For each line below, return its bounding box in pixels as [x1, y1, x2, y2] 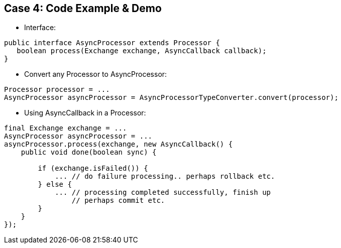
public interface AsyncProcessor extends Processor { [4, 39, 220, 47]
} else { [38, 180, 72, 189]
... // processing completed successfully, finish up [55, 188, 271, 197]
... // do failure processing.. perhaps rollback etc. [55, 172, 275, 181]
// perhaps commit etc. [71, 196, 165, 205]
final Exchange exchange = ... [4, 124, 127, 133]
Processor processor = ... [4, 85, 110, 94]
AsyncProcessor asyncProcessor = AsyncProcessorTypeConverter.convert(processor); [4, 93, 338, 102]
